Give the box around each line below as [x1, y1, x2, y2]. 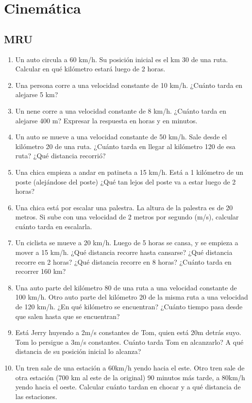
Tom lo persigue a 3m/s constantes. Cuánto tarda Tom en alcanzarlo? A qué [15, 336, 244, 347]
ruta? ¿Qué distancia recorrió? [15, 151, 106, 161]
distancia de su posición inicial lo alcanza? [15, 346, 141, 356]
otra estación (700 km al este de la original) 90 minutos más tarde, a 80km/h [15, 372, 245, 382]
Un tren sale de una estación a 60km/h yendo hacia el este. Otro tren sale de [15, 363, 245, 373]
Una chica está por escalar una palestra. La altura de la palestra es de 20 [15, 202, 233, 212]
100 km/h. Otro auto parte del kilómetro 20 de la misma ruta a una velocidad [15, 292, 248, 302]
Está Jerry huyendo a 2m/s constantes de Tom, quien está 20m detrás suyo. [15, 327, 241, 337]
